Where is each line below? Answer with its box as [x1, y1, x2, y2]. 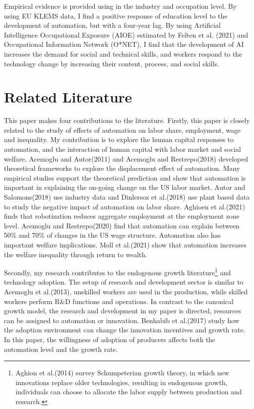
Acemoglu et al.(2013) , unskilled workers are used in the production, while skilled [4, 286, 248, 297]
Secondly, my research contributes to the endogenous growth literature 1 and [4, 266, 231, 277]
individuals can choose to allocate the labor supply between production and [15, 387, 242, 397]
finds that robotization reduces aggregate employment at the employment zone [4, 211, 240, 221]
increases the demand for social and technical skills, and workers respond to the [4, 48, 242, 59]
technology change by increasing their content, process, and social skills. [4, 58, 219, 68]
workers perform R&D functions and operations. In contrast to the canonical [4, 296, 233, 306]
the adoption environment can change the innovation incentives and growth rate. [4, 325, 246, 335]
